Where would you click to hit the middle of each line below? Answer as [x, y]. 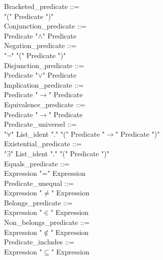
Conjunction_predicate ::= [45, 26]
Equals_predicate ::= [37, 163]
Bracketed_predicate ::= [42, 6]
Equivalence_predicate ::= [45, 104]
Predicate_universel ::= [40, 124]
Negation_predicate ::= [40, 45]
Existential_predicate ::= [43, 144]
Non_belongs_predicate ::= [47, 222]
